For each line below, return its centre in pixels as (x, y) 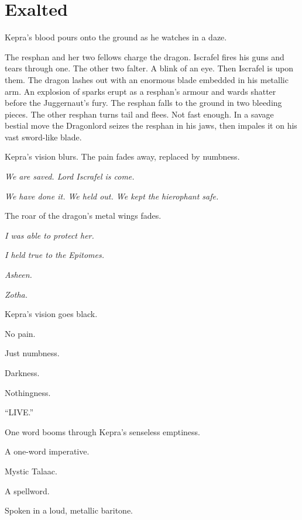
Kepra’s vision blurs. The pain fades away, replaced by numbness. (122, 156)
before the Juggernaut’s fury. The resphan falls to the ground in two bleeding (143, 103)
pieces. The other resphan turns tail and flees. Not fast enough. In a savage (139, 114)
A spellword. (27, 490)
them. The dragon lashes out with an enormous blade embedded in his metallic (147, 79)
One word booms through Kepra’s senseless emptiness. (102, 431)
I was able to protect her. (49, 235)
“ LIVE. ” (19, 412)
